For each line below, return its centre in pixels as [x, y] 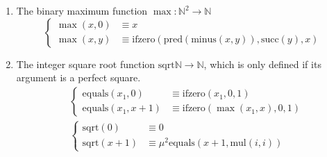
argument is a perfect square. [78, 77]
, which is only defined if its [262, 64]
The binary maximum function [82, 10]
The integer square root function [86, 64]
